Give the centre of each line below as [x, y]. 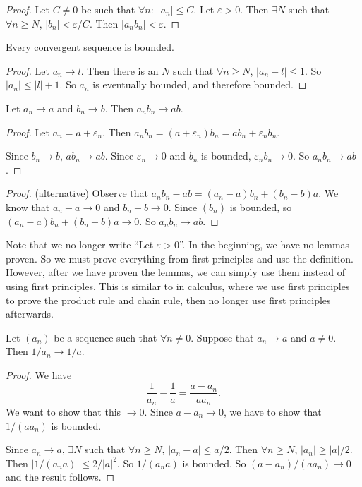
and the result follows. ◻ [60, 477]
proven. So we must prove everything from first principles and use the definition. [180, 258]
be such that [108, 9]
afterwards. [30, 314]
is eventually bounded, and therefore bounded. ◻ [200, 84]
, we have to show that [272, 411]
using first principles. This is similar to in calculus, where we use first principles [178, 285]
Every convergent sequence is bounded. [90, 47]
